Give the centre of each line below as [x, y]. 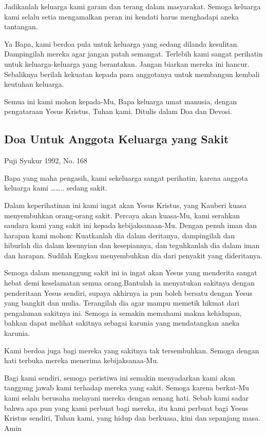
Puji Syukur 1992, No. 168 [46, 160]
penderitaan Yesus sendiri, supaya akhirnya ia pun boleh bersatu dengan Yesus [128, 292]
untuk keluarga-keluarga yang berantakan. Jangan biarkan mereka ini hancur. [127, 63]
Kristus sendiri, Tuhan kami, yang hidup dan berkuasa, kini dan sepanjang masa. [132, 418]
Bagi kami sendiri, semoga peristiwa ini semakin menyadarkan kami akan [120, 377]
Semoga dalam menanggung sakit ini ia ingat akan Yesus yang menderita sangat [131, 272]
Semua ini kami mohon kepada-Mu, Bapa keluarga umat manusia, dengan [121, 101]
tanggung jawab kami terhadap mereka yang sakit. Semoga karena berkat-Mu [127, 387]
